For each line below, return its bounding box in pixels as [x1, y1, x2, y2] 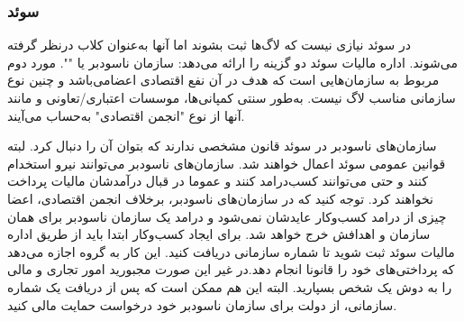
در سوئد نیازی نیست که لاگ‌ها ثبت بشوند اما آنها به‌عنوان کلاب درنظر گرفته [7, 35, 411, 54]
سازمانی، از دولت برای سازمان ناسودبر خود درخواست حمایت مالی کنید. [7, 295, 397, 314]
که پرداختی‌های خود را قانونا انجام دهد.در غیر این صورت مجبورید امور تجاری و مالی [7, 260, 455, 279]
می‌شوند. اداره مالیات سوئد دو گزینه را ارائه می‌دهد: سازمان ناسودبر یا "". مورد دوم [7, 52, 458, 71]
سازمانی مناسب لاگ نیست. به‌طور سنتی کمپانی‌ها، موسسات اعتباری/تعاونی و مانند [7, 88, 456, 106]
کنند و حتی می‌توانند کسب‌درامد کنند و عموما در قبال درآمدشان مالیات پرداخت [7, 171, 428, 190]
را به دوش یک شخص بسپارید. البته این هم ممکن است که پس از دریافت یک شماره [7, 277, 452, 296]
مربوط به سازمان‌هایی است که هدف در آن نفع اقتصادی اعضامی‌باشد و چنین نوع [7, 70, 440, 89]
